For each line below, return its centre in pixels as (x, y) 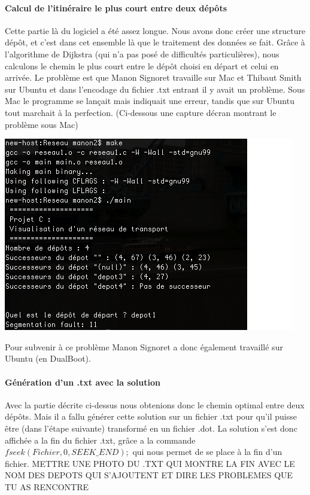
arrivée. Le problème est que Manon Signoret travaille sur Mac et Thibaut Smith (153, 77)
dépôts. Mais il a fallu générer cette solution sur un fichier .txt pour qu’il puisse (151, 416)
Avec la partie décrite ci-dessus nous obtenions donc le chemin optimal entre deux (155, 404)
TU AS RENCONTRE (47, 486)
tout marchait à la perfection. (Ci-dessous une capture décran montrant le (141, 112)
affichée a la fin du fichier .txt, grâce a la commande (100, 440)
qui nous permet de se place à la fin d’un (207, 452)
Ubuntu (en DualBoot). (48, 358)
